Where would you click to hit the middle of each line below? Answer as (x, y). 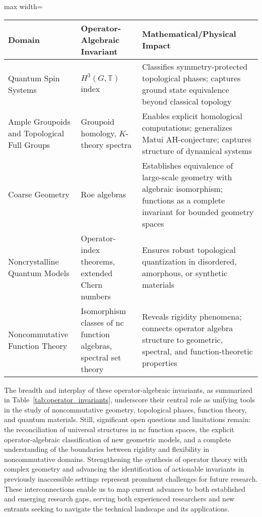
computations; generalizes (187, 127)
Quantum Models (39, 273)
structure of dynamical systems (197, 150)
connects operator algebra (187, 328)
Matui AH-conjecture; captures (197, 139)
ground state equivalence (185, 89)
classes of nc (102, 322)
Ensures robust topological (189, 249)
